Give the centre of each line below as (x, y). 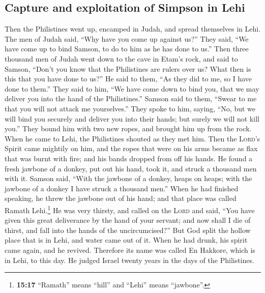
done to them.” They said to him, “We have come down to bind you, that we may (132, 88)
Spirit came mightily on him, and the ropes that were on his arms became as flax (131, 148)
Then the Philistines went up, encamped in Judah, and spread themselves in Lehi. (133, 29)
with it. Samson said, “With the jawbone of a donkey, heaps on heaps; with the (128, 178)
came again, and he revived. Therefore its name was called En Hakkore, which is (130, 250)
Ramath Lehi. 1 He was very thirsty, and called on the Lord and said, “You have (130, 209)
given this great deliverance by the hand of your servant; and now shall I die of (128, 220)
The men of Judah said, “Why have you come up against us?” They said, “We (127, 38)
